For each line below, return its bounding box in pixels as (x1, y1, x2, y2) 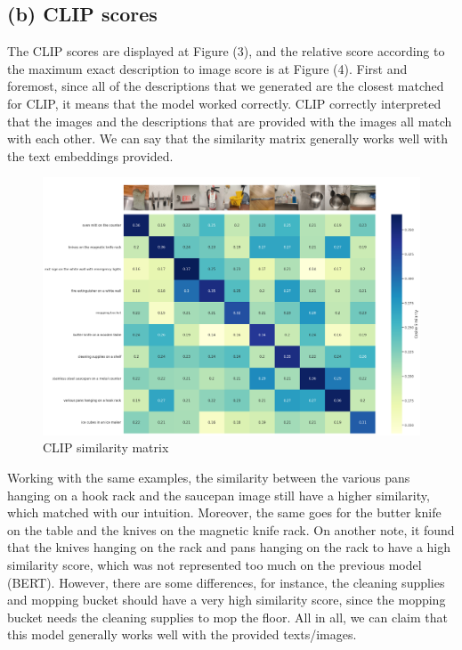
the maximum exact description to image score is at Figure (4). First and (7, 59, 408, 77)
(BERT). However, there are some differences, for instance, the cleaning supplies (7, 573, 445, 591)
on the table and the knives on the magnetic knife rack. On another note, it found (7, 520, 455, 539)
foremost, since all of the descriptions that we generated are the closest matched (7, 77, 444, 95)
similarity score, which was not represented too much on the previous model (7, 555, 422, 573)
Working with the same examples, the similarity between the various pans (7, 467, 410, 486)
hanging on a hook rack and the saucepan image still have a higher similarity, (7, 485, 430, 504)
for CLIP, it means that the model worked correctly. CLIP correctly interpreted (7, 93, 442, 112)
